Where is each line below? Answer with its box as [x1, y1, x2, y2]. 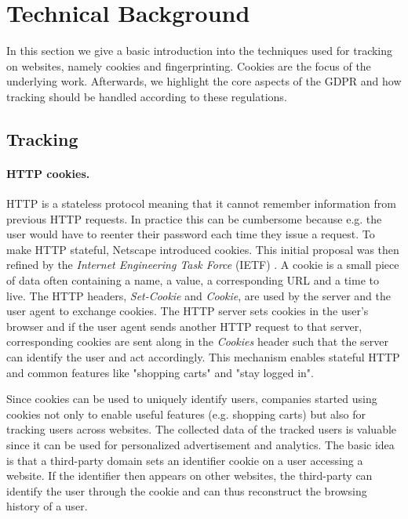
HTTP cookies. [6, 165, 90, 181]
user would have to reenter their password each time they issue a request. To [6, 226, 375, 242]
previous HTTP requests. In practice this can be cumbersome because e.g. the [6, 210, 382, 227]
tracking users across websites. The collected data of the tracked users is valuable [6, 421, 397, 437]
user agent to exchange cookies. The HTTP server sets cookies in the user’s [6, 303, 369, 319]
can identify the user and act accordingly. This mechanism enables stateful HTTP [6, 349, 400, 365]
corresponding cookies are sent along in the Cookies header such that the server [6, 333, 388, 350]
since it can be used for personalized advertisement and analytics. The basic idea [6, 436, 395, 452]
